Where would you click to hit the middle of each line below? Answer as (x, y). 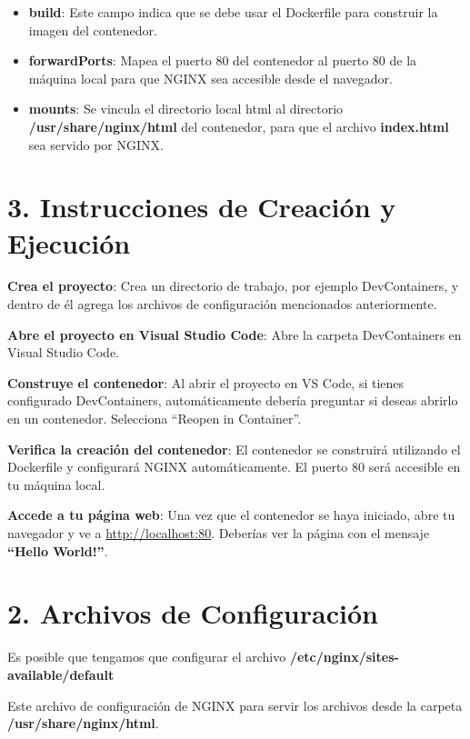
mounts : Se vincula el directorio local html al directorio (186, 109)
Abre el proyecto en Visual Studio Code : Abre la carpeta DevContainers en (235, 334)
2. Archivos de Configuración (193, 613)
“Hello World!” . (58, 550)
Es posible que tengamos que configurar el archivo (147, 657)
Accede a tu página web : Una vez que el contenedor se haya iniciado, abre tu (231, 515)
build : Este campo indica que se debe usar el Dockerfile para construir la (233, 12)
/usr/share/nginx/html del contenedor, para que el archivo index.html (239, 126)
